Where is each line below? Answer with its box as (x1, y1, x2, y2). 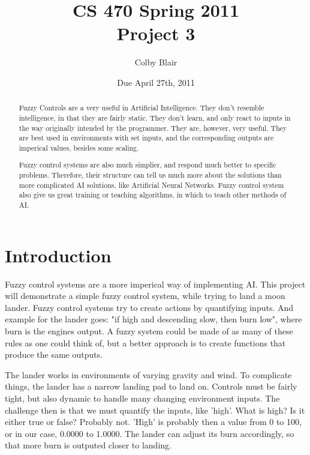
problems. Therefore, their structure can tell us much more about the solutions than (19, 170, 282, 180)
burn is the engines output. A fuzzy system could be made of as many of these (5, 325, 293, 337)
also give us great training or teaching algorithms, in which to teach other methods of (19, 190, 287, 200)
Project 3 (116, 21, 195, 46)
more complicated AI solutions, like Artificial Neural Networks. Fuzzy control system (19, 179, 284, 190)
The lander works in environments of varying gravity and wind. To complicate (5, 368, 292, 381)
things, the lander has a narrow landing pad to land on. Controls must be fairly (5, 380, 297, 393)
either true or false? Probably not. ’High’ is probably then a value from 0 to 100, (5, 415, 302, 428)
